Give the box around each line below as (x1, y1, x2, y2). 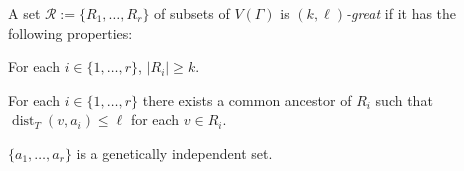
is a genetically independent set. (76, 142, 273, 163)
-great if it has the (345, 3, 457, 23)
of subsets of (154, 3, 230, 23)
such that (375, 89, 433, 110)
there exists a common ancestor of (142, 89, 352, 110)
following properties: (8, 22, 133, 43)
